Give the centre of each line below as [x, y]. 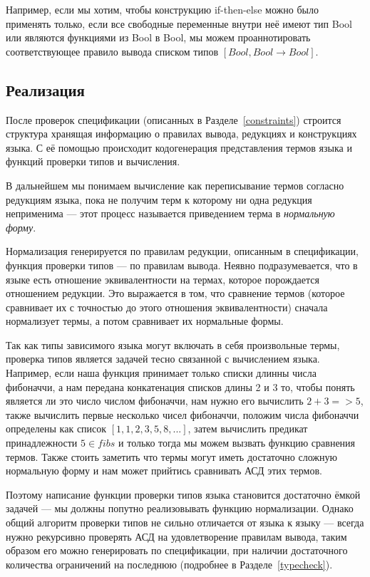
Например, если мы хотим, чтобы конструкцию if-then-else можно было [162, 9]
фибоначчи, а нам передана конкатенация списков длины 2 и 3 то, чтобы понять [180, 386]
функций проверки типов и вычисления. [93, 161]
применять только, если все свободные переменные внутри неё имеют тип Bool [179, 23]
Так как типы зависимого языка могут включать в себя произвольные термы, [173, 344]
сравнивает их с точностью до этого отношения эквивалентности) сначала [167, 307]
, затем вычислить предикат [248, 428]
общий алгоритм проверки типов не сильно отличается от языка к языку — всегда [185, 523]
